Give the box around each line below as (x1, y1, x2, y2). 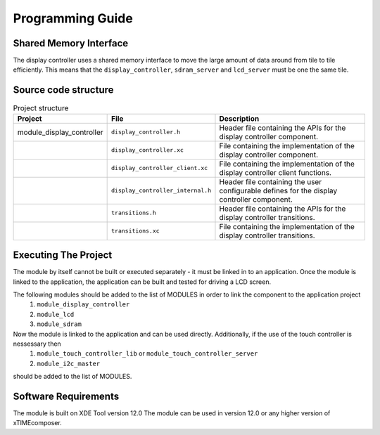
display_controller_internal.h (111, 187, 211, 195)
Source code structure (13, 84, 114, 96)
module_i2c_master (37, 359, 101, 368)
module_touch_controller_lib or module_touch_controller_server (37, 349, 258, 358)
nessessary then (13, 339, 61, 348)
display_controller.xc (111, 146, 184, 154)
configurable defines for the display (219, 186, 338, 195)
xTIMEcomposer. (13, 419, 63, 427)
